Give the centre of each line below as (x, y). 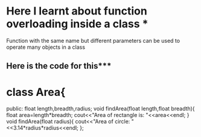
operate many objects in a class (46, 47)
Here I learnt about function (77, 11)
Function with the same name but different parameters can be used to (93, 40)
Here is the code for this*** (59, 66)
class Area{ (36, 92)
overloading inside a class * (77, 24)
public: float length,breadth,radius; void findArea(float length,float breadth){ (101, 109)
